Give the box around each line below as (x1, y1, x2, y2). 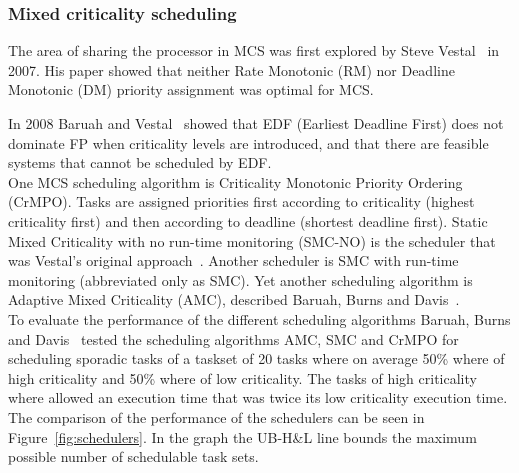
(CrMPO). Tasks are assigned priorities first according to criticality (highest (8, 191, 475, 212)
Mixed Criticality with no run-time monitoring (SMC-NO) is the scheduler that (8, 230, 496, 251)
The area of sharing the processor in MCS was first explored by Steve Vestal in (8, 40, 500, 61)
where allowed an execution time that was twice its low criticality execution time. (8, 387, 508, 408)
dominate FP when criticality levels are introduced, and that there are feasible (8, 132, 489, 153)
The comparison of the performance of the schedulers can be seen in (8, 406, 425, 427)
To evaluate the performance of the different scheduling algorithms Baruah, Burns (8, 308, 511, 329)
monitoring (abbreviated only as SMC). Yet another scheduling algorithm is (8, 269, 473, 290)
